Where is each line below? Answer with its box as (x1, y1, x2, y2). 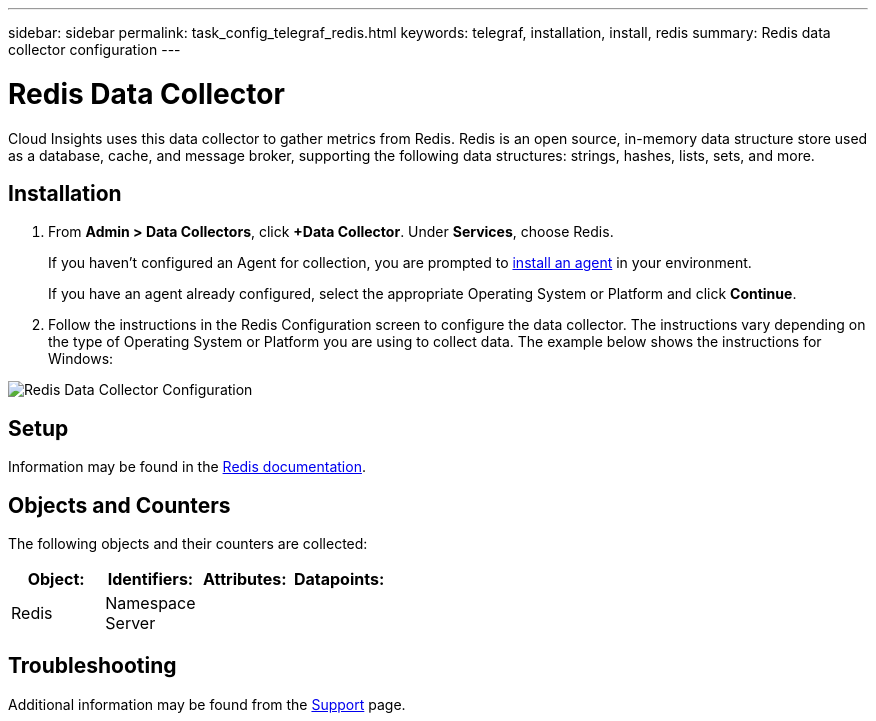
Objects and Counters (8, 492, 231, 518)
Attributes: (203, 569, 287, 590)
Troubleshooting (8, 653, 177, 679)
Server (105, 613, 156, 634)
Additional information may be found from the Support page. (8, 695, 406, 713)
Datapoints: (293, 569, 385, 590)
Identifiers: (107, 569, 194, 590)
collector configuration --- (8, 41, 181, 58)
